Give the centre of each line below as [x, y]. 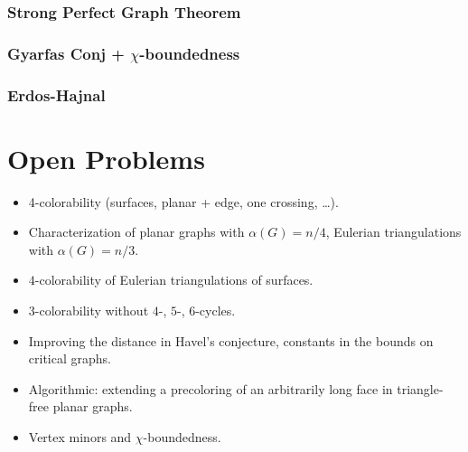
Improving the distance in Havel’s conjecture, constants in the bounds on [231, 340]
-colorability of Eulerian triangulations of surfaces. [174, 280]
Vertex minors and [80, 437]
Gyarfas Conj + [66, 53]
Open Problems [106, 158]
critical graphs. [70, 358]
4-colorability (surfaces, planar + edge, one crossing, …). [183, 201]
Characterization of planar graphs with [136, 232]
